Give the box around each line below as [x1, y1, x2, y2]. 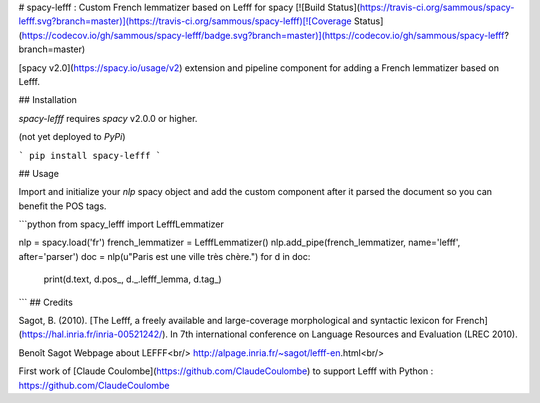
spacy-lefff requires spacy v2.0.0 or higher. [18, 112, 198, 124]
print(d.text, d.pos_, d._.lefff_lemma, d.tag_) [43, 273, 222, 285]
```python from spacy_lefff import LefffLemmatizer [18, 218, 225, 230]
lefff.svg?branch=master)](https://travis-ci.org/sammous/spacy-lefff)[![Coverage [18, 15, 352, 27]
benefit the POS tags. [18, 200, 107, 212]
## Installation [18, 94, 77, 106]
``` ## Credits [18, 296, 74, 308]
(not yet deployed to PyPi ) [18, 131, 126, 143]
